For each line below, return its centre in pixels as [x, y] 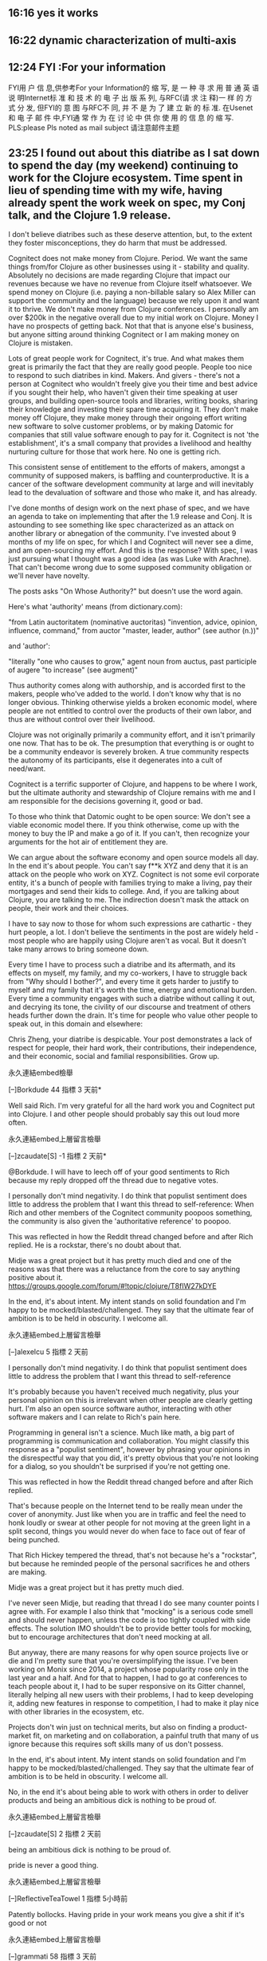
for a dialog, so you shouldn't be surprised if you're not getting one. [120, 1467]
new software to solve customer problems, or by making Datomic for [121, 427]
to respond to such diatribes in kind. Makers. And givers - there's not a [124, 376]
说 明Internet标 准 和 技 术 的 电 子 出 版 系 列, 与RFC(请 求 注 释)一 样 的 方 [130, 97]
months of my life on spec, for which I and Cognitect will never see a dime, [131, 542]
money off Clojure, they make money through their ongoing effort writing [128, 418]
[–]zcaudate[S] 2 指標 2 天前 [55, 1834]
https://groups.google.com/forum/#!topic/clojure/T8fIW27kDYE [112, 1286]
